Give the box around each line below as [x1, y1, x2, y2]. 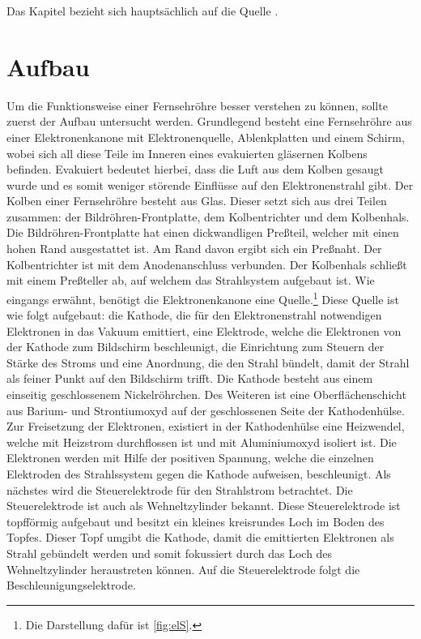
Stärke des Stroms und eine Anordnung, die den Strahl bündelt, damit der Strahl [6, 354, 410, 371]
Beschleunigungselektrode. [6, 577, 136, 594]
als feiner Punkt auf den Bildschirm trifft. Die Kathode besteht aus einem [6, 370, 373, 387]
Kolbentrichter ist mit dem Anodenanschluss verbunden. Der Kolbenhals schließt [6, 255, 407, 272]
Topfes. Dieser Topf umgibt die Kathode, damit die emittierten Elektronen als [6, 529, 394, 546]
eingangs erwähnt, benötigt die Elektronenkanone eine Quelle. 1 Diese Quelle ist [6, 288, 399, 307]
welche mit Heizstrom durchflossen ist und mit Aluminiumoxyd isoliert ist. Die [6, 433, 397, 450]
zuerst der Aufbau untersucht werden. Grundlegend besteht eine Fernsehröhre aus [6, 113, 412, 130]
